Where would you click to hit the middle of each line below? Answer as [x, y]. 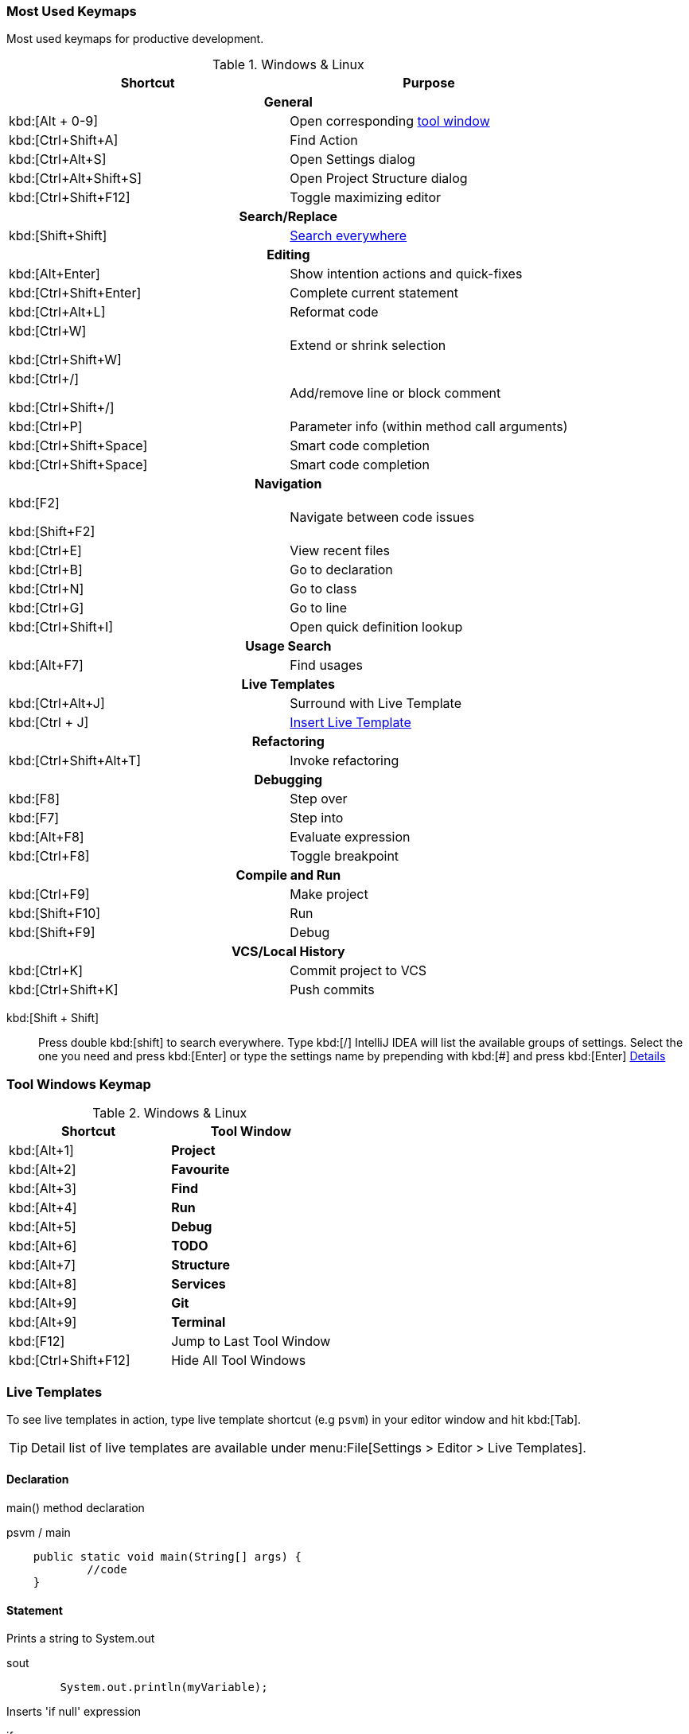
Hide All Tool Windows [239, 1361]
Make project [329, 894]
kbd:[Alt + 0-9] [53, 121]
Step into [317, 818]
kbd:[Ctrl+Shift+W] [65, 360]
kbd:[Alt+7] [43, 1265]
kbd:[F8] [34, 799]
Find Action [324, 140]
